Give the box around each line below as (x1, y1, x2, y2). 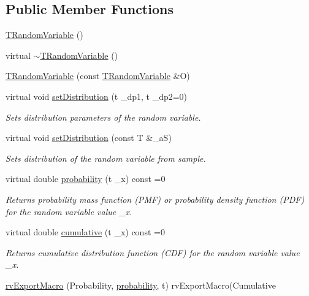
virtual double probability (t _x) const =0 (6, 172, 166, 185)
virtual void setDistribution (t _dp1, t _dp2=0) (6, 89, 188, 102)
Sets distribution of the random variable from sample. (6, 151, 206, 164)
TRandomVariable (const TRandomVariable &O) (6, 69, 190, 82)
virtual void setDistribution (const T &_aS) (6, 131, 172, 144)
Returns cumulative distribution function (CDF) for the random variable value (6, 246, 300, 259)
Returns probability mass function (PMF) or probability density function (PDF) (6, 192, 305, 205)
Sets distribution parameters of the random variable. (6, 110, 201, 123)
